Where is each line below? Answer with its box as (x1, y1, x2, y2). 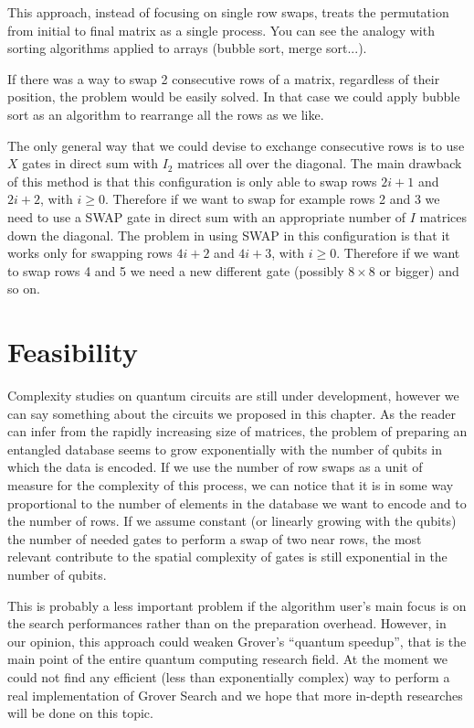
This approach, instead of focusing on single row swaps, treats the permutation (7, 3, 449, 21)
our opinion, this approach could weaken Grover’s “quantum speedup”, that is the (7, 631, 467, 650)
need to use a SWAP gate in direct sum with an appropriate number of (7, 207, 406, 226)
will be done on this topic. (7, 703, 153, 723)
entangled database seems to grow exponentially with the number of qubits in (7, 439, 442, 458)
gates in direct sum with (22, 154, 158, 173)
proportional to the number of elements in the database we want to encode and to (7, 493, 467, 512)
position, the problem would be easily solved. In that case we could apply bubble (7, 87, 460, 106)
